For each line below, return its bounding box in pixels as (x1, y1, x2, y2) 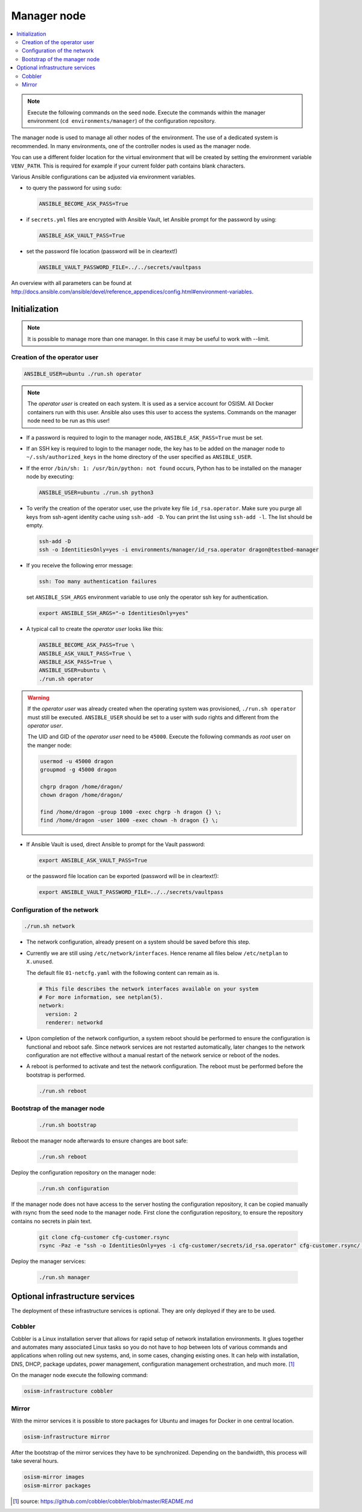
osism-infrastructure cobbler (24, 1388, 113, 1395)
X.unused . (26, 958, 54, 965)
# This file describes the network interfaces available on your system (39, 985, 259, 992)
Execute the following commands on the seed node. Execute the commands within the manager (27, 109, 265, 116)
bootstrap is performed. (26, 1071, 86, 1078)
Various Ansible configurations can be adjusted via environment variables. (11, 173, 196, 181)
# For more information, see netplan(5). (39, 994, 164, 1001)
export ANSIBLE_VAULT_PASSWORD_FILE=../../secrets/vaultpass (39, 889, 224, 896)
